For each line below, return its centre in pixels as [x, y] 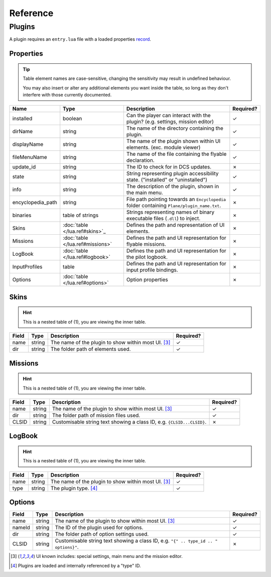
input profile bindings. [152, 270]
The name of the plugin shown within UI [173, 141]
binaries [22, 215]
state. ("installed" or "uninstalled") [167, 180]
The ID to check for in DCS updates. [169, 167]
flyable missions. [146, 244]
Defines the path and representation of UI [175, 225]
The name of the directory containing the [175, 128]
